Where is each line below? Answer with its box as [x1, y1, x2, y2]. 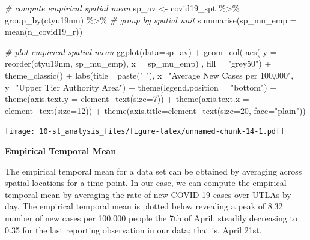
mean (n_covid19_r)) [5, 25, 83, 38]
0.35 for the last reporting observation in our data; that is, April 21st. [5, 223, 262, 236]
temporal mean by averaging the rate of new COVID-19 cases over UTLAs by [5, 188, 291, 200]
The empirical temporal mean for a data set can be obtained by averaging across [5, 164, 302, 177]
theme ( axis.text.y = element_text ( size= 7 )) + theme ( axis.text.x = [5, 92, 249, 105]
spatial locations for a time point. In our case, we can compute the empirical [5, 176, 287, 189]
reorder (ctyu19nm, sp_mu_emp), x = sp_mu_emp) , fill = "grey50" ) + [5, 57, 272, 70]
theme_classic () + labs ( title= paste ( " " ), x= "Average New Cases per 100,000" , [5, 68, 294, 81]
